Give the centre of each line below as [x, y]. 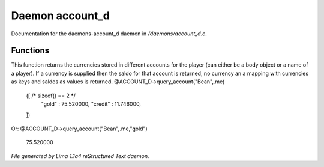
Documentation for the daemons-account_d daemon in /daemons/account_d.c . [109, 34]
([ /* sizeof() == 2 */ [51, 96]
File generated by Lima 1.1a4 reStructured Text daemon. [80, 156]
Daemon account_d [61, 16]
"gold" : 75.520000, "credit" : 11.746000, [91, 104]
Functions [30, 51]
